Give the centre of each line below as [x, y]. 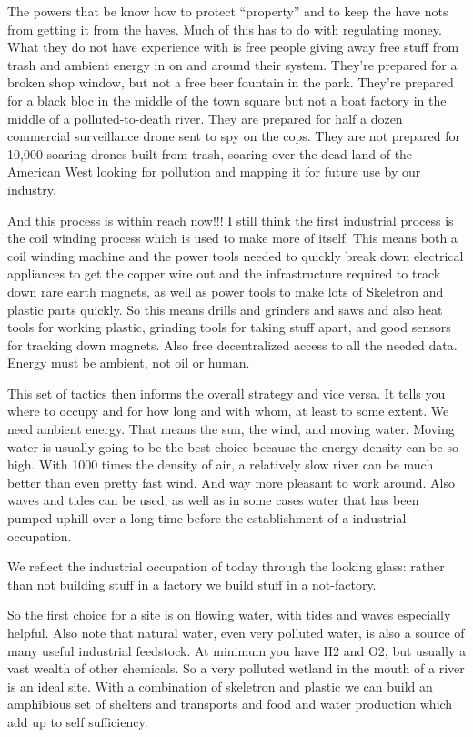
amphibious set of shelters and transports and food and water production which [230, 704]
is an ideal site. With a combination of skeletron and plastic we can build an [220, 686]
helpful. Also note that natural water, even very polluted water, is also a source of [236, 632]
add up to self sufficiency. [78, 721]
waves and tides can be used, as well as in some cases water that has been [213, 500]
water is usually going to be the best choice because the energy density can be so [233, 446]
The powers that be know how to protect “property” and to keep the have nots [228, 11]
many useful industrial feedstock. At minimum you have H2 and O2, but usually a [236, 650]
